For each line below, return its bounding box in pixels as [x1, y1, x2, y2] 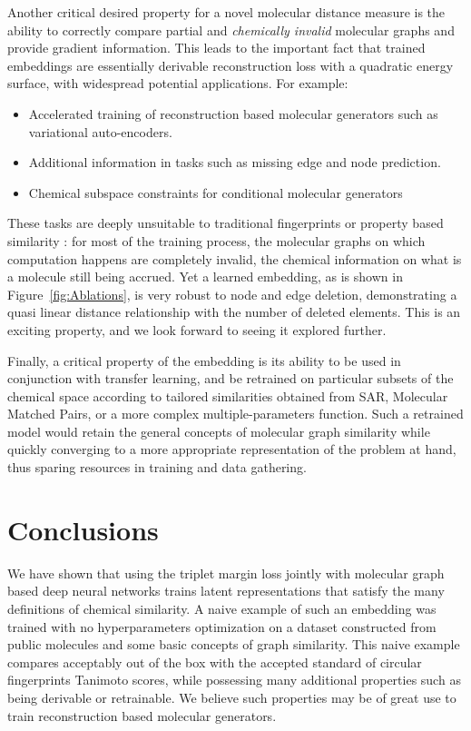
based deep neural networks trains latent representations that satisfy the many [7, 581, 445, 600]
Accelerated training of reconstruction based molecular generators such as [28, 104, 438, 123]
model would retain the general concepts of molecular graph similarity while [7, 421, 430, 440]
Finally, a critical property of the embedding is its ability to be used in [7, 351, 401, 370]
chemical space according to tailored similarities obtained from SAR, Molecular [7, 386, 448, 405]
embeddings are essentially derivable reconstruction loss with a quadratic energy [7, 55, 454, 74]
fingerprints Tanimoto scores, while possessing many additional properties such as [7, 670, 461, 689]
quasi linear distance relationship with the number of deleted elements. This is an [7, 302, 461, 321]
